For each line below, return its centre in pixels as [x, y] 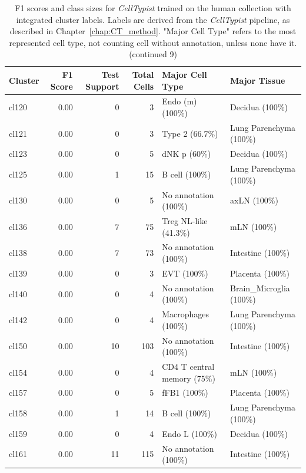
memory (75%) [189, 378]
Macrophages [186, 314]
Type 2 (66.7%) [190, 133]
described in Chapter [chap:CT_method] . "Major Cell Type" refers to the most [153, 31]
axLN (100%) [254, 200]
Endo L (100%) [189, 433]
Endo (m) [179, 101]
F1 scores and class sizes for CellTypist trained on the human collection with [153, 8]
